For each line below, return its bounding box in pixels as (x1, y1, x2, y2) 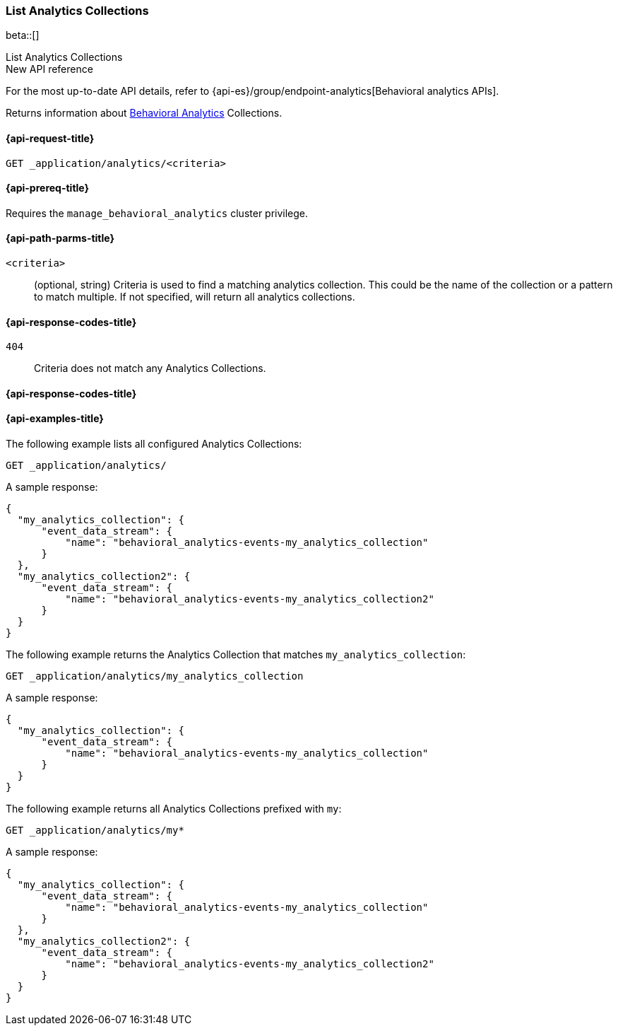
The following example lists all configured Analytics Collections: (6, 438, 302, 450)
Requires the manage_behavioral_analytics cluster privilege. (6, 206, 309, 219)
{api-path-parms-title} (6, 232, 115, 245)
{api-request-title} (6, 132, 95, 144)
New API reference (6, 63, 93, 76)
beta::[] (6, 29, 40, 42)
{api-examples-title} (6, 412, 104, 425)
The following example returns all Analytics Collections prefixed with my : (6, 803, 342, 815)
